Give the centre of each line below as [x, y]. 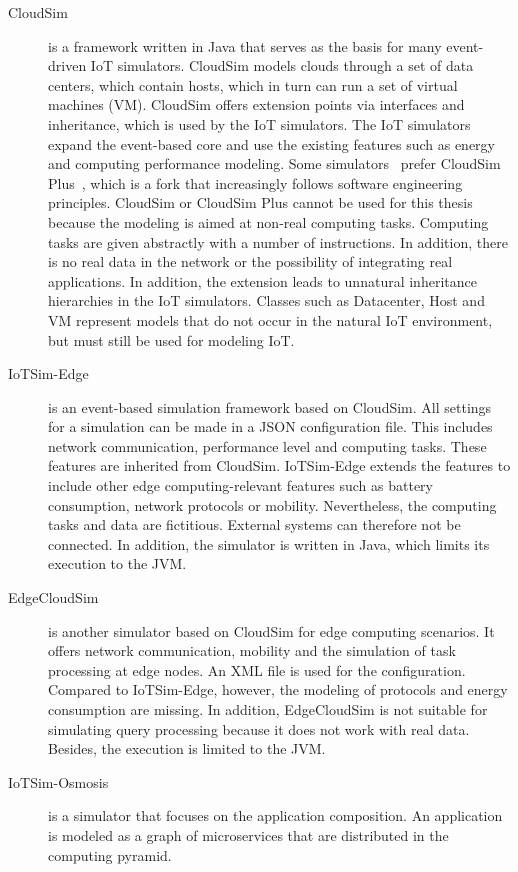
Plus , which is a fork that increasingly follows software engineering [255, 182]
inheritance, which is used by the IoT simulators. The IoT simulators [259, 123]
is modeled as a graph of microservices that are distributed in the [248, 834]
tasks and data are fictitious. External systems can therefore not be [254, 524]
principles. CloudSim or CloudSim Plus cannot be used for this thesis [260, 202]
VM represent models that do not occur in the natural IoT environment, [270, 319]
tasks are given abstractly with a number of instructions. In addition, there [278, 241]
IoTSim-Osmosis [58, 781]
